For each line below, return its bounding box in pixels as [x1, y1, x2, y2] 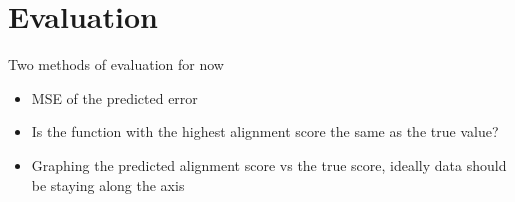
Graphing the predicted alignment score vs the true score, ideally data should [31, 154, 507, 175]
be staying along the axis [31, 174, 185, 195]
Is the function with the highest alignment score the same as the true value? [31, 121, 499, 142]
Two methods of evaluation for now [8, 54, 224, 75]
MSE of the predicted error [31, 87, 198, 108]
